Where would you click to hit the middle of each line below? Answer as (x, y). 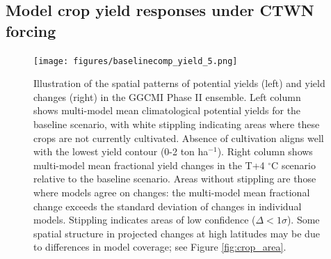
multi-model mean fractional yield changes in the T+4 (149, 165)
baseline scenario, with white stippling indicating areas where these (177, 124)
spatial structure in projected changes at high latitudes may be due (177, 233)
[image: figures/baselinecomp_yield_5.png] (136, 61)
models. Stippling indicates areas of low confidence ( (145, 220)
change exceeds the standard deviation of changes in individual (168, 206)
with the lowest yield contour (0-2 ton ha (121, 151)
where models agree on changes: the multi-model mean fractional (172, 192)
